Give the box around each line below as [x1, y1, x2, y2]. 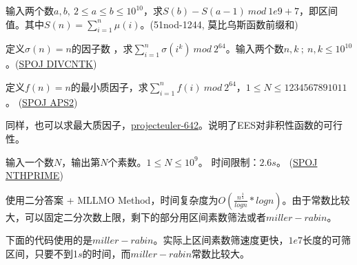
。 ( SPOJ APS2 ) [6, 94, 78, 109]
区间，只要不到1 [6, 246, 78, 260]
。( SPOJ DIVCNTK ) [6, 56, 97, 71]
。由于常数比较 [282, 192, 350, 206]
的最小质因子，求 [70, 79, 148, 94]
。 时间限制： [198, 154, 260, 169]
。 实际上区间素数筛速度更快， [153, 233, 289, 247]
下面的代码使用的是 [6, 233, 92, 247]
